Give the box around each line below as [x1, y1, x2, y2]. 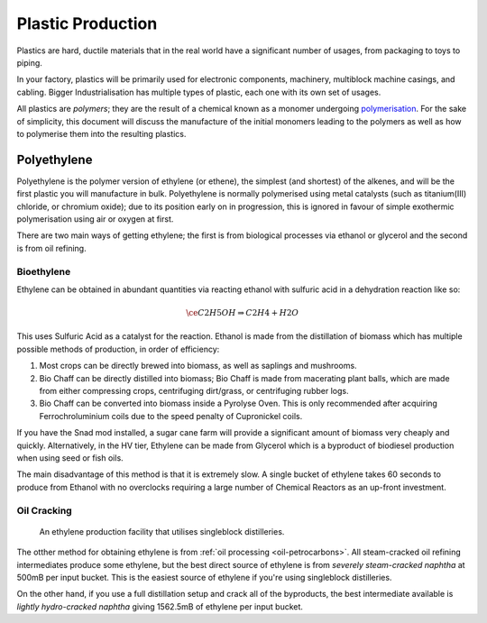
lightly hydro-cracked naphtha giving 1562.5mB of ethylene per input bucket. [16, 600, 304, 612]
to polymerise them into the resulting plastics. [16, 128, 187, 139]
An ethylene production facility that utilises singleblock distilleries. [39, 526, 285, 536]
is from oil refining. [16, 243, 87, 253]
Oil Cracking [16, 504, 72, 517]
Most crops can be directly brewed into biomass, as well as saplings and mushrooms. [39, 361, 357, 371]
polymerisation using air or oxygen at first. [16, 213, 174, 224]
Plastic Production [16, 14, 158, 33]
